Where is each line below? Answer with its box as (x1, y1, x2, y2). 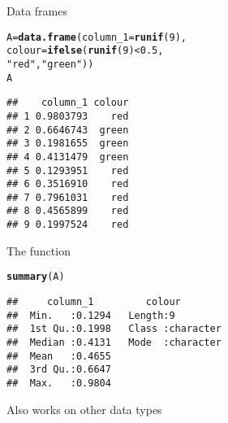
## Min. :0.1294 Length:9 (6, 309, 175, 321)
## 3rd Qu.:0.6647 (6, 364, 111, 376)
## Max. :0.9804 (6, 377, 111, 389)
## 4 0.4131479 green (6, 150, 129, 163)
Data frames (6, 2, 67, 19)
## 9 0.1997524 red (6, 219, 129, 231)
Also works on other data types (6, 400, 162, 417)
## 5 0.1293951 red (6, 164, 129, 177)
